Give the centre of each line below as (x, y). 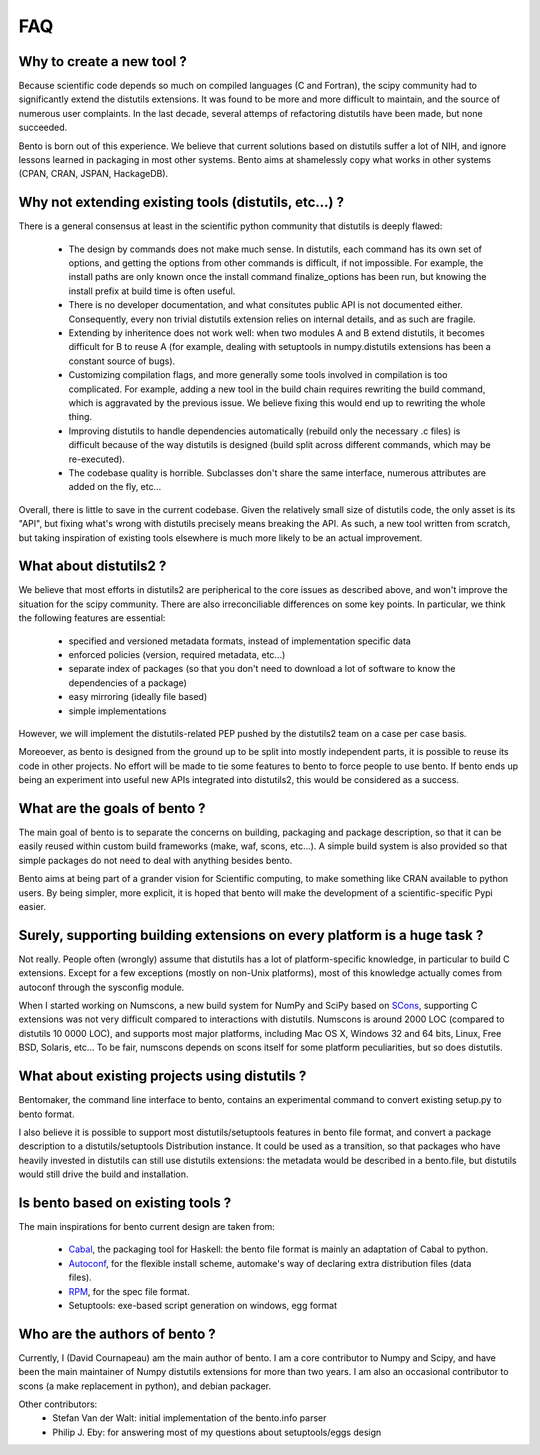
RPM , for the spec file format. (129, 1291)
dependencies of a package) (127, 682)
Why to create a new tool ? (102, 61)
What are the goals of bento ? (112, 808)
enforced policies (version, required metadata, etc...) (177, 654)
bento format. (46, 1114)
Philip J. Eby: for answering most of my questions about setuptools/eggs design (217, 1432)
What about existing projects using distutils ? (162, 1076)
